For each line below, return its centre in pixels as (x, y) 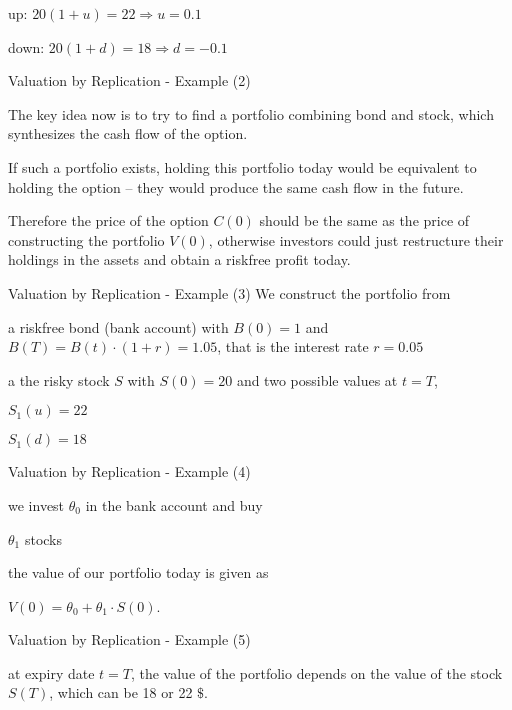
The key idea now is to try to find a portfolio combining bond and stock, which (251, 113)
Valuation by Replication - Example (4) (129, 471)
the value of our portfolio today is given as (138, 572)
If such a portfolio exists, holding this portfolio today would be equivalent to (242, 166)
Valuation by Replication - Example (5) (129, 639)
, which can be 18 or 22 (121, 692)
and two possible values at (317, 379)
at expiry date (51, 672)
